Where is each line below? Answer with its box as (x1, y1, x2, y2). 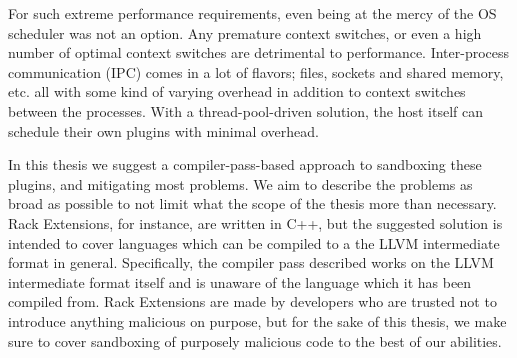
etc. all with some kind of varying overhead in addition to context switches (8, 81, 466, 102)
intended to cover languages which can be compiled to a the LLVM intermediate (8, 232, 500, 253)
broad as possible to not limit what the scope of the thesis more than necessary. (8, 193, 497, 214)
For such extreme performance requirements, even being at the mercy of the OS (8, 3, 497, 23)
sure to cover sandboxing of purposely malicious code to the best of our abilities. (8, 330, 502, 351)
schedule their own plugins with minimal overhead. (8, 120, 319, 141)
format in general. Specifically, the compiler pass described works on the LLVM (8, 252, 494, 273)
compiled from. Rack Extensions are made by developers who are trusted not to (8, 291, 497, 312)
